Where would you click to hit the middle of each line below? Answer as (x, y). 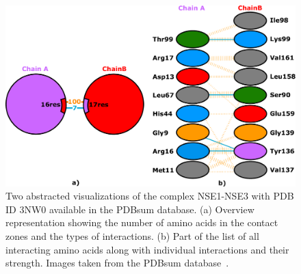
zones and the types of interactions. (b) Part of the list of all (132, 235)
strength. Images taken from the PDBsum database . (117, 263)
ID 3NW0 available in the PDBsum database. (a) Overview (130, 209)
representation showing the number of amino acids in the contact (142, 222)
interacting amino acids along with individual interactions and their (147, 249)
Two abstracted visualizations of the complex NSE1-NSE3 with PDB (150, 196)
